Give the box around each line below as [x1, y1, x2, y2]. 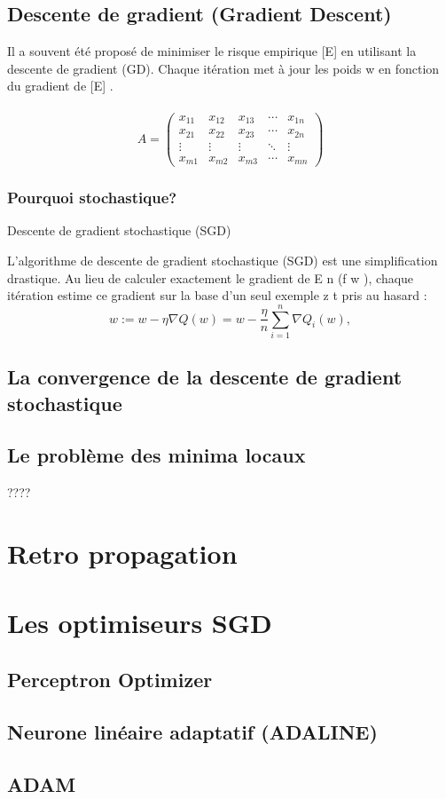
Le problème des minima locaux [7, 441, 306, 469]
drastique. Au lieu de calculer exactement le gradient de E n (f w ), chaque [7, 268, 414, 287]
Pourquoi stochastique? [7, 186, 177, 209]
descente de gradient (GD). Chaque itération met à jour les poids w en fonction [7, 59, 440, 77]
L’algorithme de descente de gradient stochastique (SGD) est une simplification [7, 250, 438, 269]
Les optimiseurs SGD [7, 605, 272, 641]
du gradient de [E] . [7, 76, 113, 95]
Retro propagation [7, 535, 238, 572]
